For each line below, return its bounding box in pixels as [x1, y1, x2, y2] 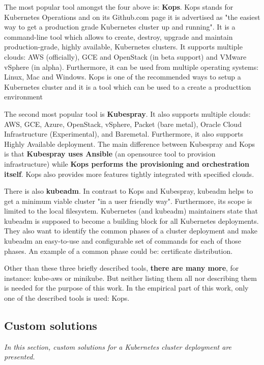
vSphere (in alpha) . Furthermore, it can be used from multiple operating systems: [4, 61, 259, 72]
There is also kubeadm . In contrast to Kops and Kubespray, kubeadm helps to [4, 186, 253, 196]
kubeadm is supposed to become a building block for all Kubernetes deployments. [4, 215, 259, 226]
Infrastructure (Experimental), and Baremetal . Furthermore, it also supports [4, 128, 243, 139]
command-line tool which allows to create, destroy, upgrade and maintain [4, 31, 233, 42]
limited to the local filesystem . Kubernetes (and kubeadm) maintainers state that [4, 205, 258, 216]
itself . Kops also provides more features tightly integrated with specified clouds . [4, 168, 254, 179]
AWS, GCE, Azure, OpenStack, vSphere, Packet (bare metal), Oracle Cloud [4, 118, 242, 129]
